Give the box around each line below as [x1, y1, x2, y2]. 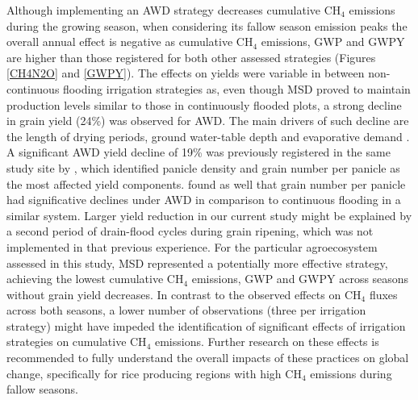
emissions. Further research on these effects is [154, 333, 379, 350]
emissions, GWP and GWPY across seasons [191, 270, 409, 287]
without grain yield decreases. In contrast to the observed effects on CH [6, 285, 362, 302]
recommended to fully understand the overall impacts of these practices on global [6, 349, 409, 366]
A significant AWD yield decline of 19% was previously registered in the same [6, 144, 391, 160]
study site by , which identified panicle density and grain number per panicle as [6, 159, 400, 176]
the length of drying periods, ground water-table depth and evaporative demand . [6, 127, 410, 144]
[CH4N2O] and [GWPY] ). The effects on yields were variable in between [6, 65, 365, 81]
